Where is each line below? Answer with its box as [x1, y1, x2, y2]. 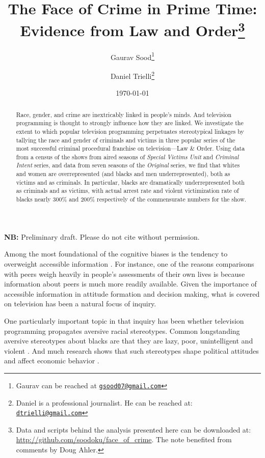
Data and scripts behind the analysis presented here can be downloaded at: [16, 424, 251, 435]
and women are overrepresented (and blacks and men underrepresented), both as [16, 169, 230, 178]
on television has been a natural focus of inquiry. [4, 298, 156, 309]
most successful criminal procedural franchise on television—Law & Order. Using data [16, 144, 245, 153]
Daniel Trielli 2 [110, 69, 155, 81]
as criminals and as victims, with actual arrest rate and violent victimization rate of [16, 186, 239, 195]
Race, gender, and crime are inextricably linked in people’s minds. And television [16, 110, 232, 119]
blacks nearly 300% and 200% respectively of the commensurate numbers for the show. [16, 195, 247, 204]
